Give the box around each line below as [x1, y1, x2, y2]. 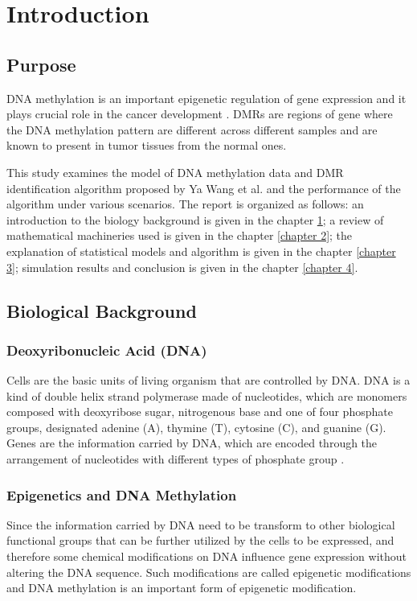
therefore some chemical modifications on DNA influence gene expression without [6, 548, 407, 565]
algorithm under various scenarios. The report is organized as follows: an [6, 196, 364, 212]
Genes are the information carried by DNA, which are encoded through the [6, 434, 378, 451]
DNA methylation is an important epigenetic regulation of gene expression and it [6, 89, 407, 106]
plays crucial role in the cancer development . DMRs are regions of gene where [6, 105, 393, 122]
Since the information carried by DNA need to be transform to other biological [6, 516, 395, 533]
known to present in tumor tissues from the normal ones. [6, 137, 287, 154]
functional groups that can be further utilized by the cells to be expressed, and [6, 532, 395, 549]
